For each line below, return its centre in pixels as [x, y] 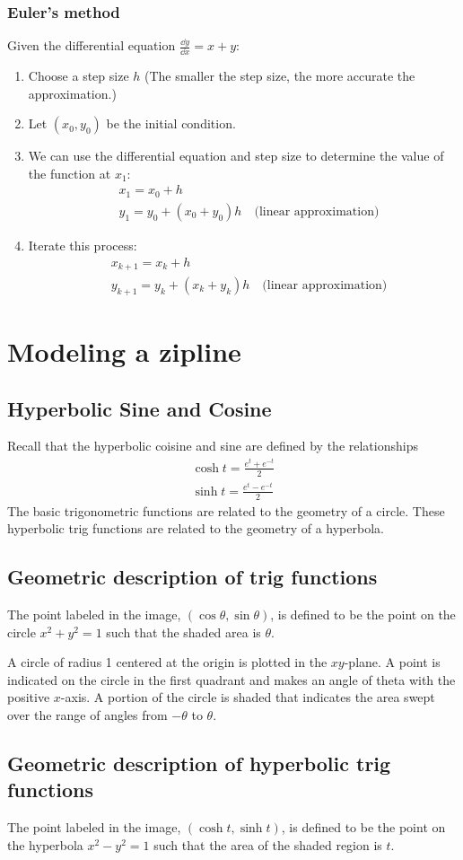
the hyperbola [45, 844]
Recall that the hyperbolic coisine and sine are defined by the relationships [213, 446]
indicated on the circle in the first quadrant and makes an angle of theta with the [231, 679]
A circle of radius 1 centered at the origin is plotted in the [167, 662]
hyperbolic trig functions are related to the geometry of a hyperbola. [196, 528]
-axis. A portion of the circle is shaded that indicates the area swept [248, 697]
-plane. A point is [392, 662]
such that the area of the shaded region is [268, 844]
